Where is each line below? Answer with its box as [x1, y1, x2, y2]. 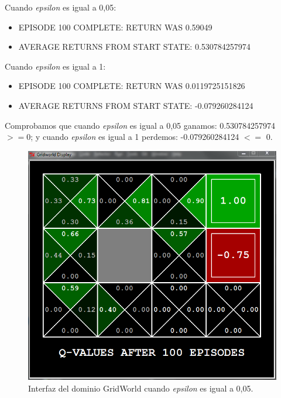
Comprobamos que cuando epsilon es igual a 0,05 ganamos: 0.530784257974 [5, 119, 276, 131]
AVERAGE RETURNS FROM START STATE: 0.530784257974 [18, 40, 251, 53]
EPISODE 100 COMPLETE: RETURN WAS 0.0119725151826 [18, 80, 245, 92]
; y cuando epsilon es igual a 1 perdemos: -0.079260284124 [30, 131, 239, 143]
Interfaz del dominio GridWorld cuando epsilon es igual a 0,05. [28, 382, 253, 394]
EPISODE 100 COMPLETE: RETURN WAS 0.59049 [18, 20, 213, 33]
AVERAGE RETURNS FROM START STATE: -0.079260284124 [18, 99, 253, 111]
